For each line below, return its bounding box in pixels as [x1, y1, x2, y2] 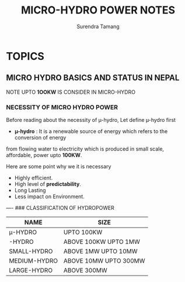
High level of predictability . [14, 181, 82, 188]
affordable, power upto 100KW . [6, 152, 82, 159]
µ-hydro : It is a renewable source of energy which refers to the [14, 128, 168, 135]
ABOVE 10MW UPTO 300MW [63, 257, 145, 265]
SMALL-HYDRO [9, 247, 53, 256]
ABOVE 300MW [63, 266, 107, 274]
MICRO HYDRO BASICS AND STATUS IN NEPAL [6, 73, 180, 83]
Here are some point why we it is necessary [6, 163, 111, 170]
